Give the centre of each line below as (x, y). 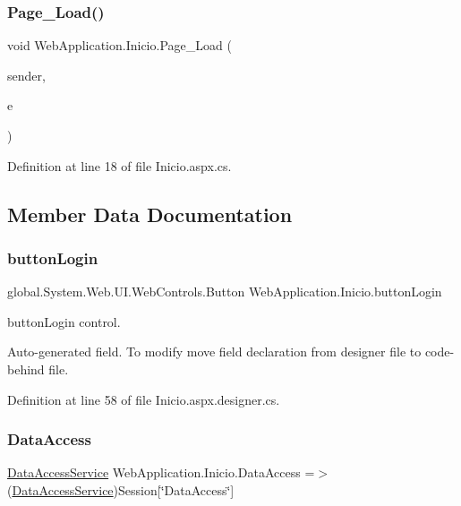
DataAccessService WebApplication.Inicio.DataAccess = (161, 472)
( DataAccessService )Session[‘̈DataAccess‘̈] (121, 489)
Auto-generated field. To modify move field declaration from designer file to (214, 352)
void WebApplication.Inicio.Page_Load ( (120, 45)
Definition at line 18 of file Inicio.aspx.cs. (120, 165)
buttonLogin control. (64, 321)
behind (26, 369)
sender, (26, 75)
